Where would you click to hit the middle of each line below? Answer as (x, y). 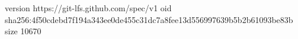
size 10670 (23, 31)
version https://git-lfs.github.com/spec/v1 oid (88, 8)
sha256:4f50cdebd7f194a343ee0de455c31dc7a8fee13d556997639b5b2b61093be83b (149, 19)
